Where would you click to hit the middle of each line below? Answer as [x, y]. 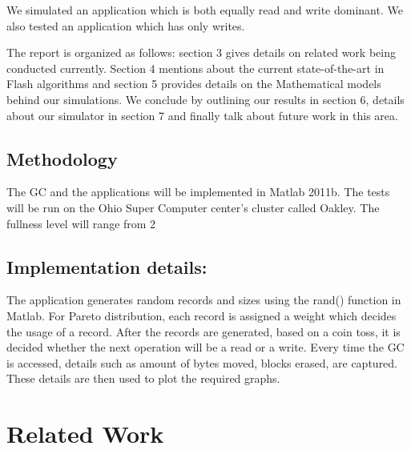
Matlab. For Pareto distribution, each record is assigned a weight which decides [201, 315]
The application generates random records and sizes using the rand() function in [204, 300]
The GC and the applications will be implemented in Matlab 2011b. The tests [198, 192]
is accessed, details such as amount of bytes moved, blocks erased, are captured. [202, 362]
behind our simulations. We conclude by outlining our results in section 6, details [205, 99]
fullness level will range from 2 [81, 223]
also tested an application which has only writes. [126, 25]
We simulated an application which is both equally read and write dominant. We [205, 10]
